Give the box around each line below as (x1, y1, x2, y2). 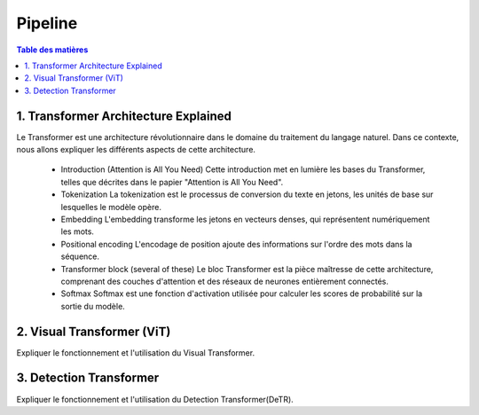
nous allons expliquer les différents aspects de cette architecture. (16, 145, 256, 155)
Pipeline (16, 13, 78, 33)
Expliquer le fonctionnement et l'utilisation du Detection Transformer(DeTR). (16, 394, 294, 404)
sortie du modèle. (60, 301, 126, 311)
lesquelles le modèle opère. (60, 201, 161, 212)
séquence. (60, 251, 100, 262)
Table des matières (16, 44, 89, 55)
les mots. (60, 226, 95, 237)
